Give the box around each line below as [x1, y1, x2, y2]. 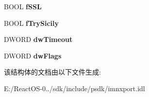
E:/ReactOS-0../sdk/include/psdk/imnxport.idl [4, 83, 145, 93]
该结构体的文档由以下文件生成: [4, 67, 101, 77]
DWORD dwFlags [4, 50, 62, 60]
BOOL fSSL [4, 1, 42, 11]
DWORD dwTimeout [4, 34, 73, 44]
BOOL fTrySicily [4, 18, 59, 28]
